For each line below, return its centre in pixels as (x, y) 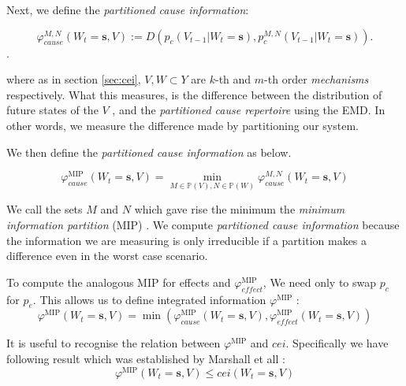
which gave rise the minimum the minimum (240, 209)
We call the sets (45, 209)
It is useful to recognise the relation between (114, 343)
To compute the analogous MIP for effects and (119, 282)
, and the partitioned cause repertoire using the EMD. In (249, 110)
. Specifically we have (337, 343)
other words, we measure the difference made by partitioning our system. (183, 125)
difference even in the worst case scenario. (107, 256)
